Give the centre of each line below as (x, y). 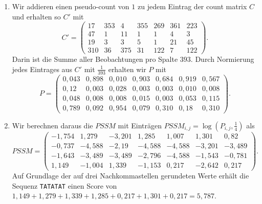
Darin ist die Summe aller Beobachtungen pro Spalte (95, 59)
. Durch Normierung (222, 59)
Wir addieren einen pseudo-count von (71, 6)
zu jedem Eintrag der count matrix (192, 6)
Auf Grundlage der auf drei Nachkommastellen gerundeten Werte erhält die (130, 176)
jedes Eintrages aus (42, 69)
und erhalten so (36, 16)
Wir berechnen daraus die (52, 125)
